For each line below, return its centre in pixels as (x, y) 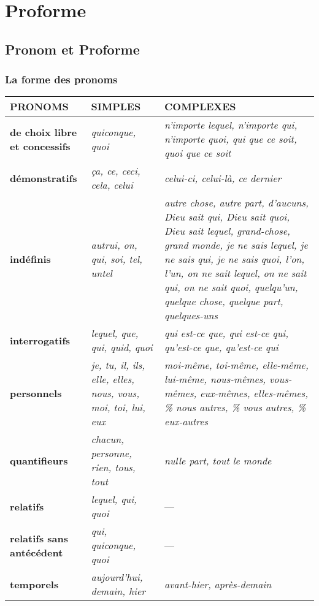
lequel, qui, (114, 499)
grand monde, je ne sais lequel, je (236, 245)
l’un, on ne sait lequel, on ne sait (236, 273)
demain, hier (118, 591)
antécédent (37, 552)
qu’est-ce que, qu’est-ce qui (221, 347)
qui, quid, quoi (122, 347)
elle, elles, (113, 379)
